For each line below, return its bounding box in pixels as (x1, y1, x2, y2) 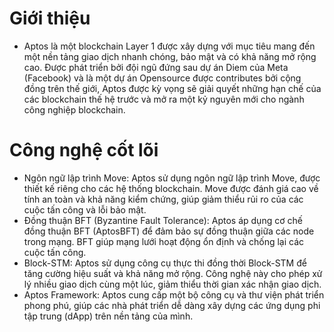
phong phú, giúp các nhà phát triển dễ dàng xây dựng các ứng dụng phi (23, 299, 321, 311)
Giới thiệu (9, 7, 91, 30)
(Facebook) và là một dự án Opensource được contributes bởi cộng (23, 72, 302, 84)
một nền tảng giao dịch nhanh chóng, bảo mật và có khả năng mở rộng (23, 50, 317, 62)
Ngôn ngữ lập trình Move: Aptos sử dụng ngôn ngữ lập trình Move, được (23, 172, 321, 184)
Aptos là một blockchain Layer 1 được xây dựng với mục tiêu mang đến (23, 40, 316, 52)
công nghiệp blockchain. (23, 103, 126, 116)
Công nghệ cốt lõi (9, 139, 159, 162)
